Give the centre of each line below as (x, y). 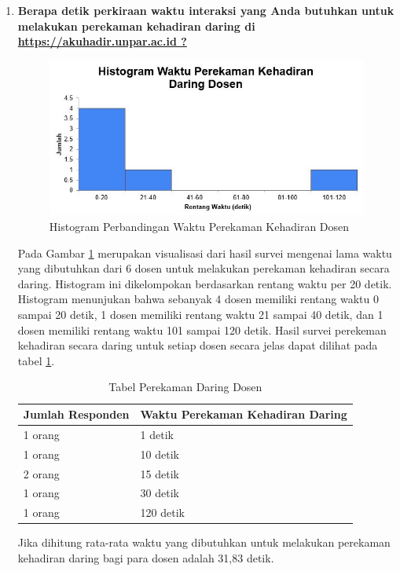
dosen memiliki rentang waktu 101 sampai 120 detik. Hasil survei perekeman (202, 329)
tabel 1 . (36, 360)
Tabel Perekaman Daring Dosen (185, 387)
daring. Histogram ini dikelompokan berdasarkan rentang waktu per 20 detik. (205, 283)
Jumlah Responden (76, 414)
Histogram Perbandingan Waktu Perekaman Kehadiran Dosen (199, 227)
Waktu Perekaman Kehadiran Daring (244, 414)
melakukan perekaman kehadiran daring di (136, 26)
